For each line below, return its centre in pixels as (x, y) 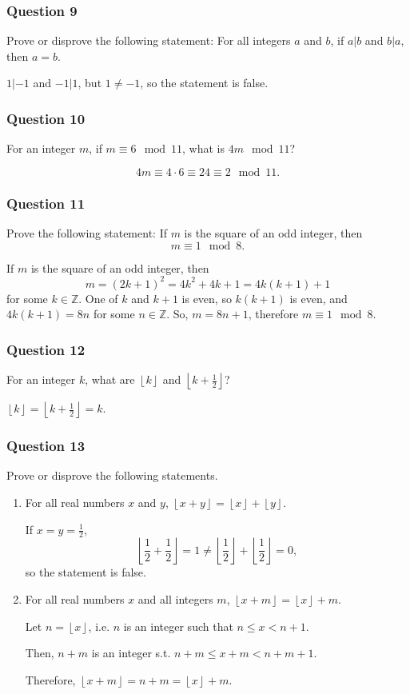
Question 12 (46, 349)
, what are (110, 379)
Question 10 (46, 118)
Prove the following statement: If (87, 233)
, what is (204, 148)
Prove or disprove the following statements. (112, 475)
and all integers (175, 598)
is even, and (318, 298)
